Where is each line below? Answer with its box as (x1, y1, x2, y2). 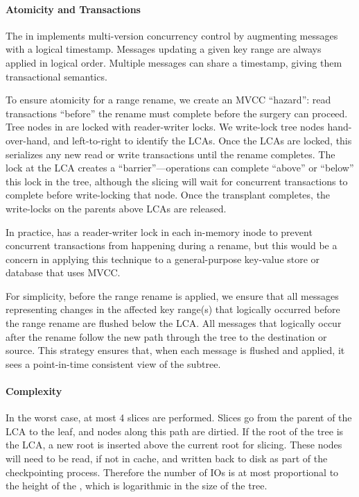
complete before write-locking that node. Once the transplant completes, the (6, 187, 331, 202)
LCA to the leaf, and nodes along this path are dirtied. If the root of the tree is (6, 423, 344, 438)
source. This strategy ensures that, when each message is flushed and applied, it (6, 343, 345, 357)
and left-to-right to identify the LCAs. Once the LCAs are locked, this (53, 133, 352, 147)
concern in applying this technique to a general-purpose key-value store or (6, 251, 320, 266)
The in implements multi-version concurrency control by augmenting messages (6, 28, 338, 42)
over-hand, (6, 133, 51, 147)
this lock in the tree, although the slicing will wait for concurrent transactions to (6, 174, 348, 188)
